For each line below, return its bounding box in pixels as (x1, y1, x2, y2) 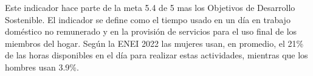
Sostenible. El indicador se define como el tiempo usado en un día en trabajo (5, 13, 291, 26)
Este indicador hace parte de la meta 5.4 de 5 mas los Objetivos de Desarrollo (5, 1, 295, 13)
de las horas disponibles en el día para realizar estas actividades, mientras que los (5, 49, 308, 61)
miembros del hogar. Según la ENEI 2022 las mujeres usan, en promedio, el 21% (5, 36, 304, 49)
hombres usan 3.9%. (5, 60, 79, 73)
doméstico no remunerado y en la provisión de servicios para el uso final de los (5, 25, 297, 38)
